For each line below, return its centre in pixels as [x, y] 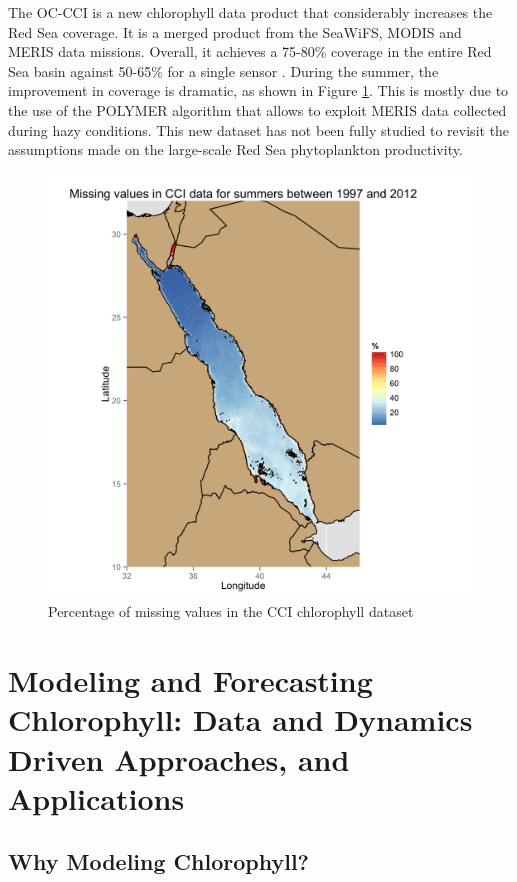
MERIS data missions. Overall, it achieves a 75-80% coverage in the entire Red [250, 51]
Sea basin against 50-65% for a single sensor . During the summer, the [223, 70]
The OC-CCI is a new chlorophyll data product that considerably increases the [250, 12]
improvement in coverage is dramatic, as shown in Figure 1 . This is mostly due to [258, 90]
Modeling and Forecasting [190, 680]
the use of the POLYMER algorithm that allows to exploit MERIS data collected [257, 109]
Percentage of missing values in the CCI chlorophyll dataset [231, 611]
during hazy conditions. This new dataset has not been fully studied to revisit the [259, 129]
